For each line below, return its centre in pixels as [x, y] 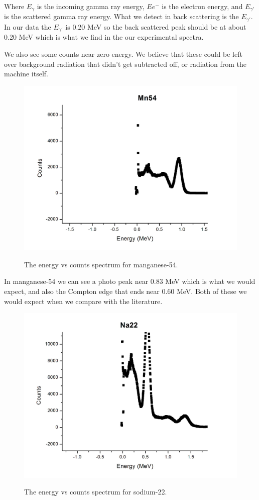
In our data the [28, 26]
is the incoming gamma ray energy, [91, 6]
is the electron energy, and [202, 6]
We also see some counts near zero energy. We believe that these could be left [123, 54]
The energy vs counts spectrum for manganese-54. [101, 264]
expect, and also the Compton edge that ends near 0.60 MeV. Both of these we [125, 291]
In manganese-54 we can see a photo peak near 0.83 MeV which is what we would [130, 281]
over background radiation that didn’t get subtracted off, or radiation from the [125, 64]
